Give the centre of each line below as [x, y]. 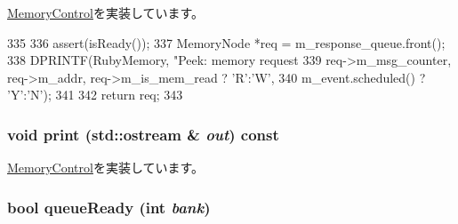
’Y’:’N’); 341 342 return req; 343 [95, 95]
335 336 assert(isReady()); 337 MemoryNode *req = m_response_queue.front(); [226, 42]
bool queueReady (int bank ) [109, 207]
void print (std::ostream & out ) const [143, 134]
